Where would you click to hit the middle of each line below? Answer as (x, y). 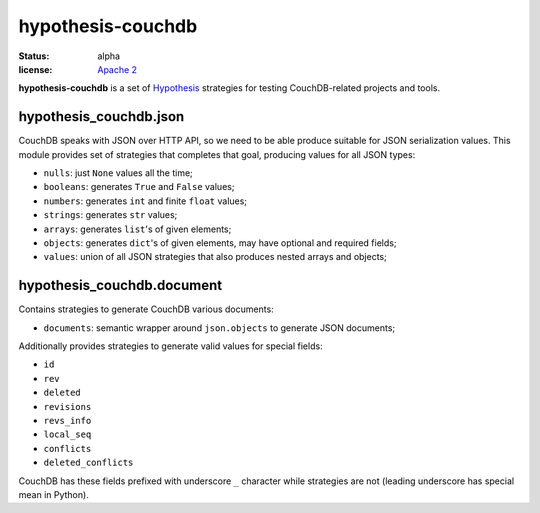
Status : (34, 56)
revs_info (67, 420)
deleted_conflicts (88, 463)
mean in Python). (53, 494)
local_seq (67, 434)
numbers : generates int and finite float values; (145, 201)
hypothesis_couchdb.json (101, 116)
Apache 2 (117, 69)
